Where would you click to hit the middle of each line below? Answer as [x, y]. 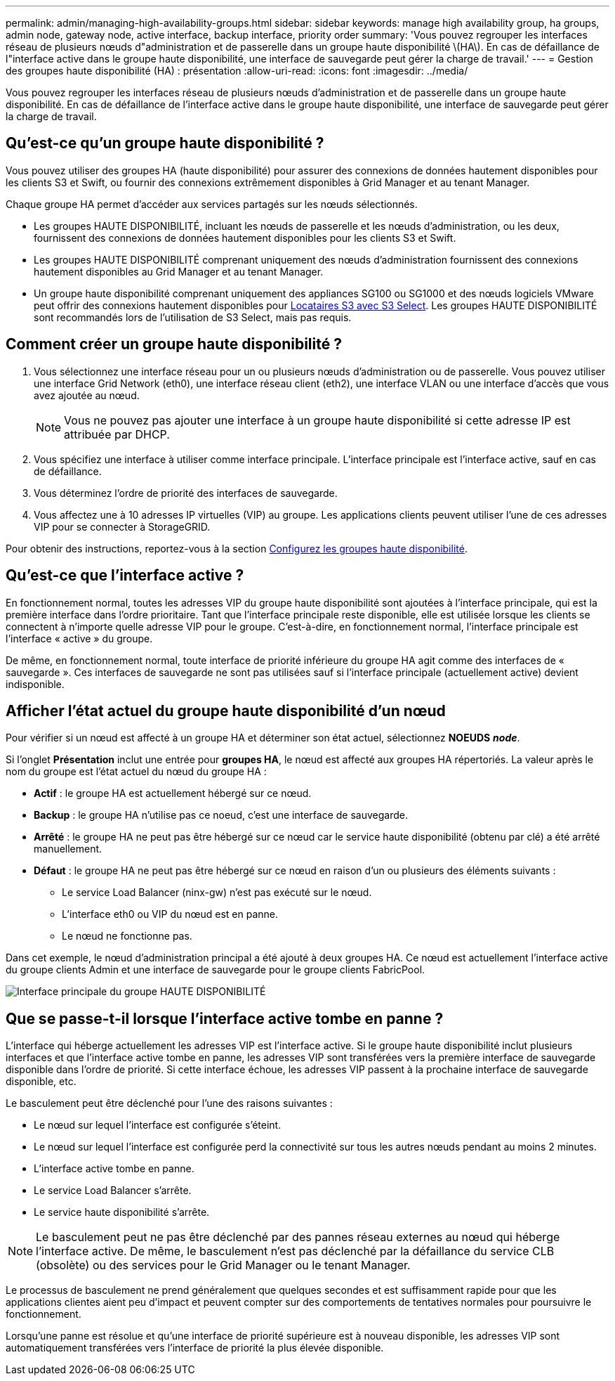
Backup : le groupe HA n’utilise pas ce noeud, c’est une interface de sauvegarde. [221, 815]
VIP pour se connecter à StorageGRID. [122, 526]
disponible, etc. [41, 1082]
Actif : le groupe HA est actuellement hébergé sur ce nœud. [173, 793]
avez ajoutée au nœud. [87, 395]
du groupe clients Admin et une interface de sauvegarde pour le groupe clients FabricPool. [216, 970]
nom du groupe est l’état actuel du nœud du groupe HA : [136, 772]
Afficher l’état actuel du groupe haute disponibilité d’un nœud [226, 711]
